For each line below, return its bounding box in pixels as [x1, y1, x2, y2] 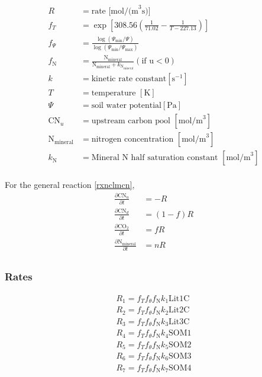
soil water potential [91, 101, 161, 110]
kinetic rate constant [91, 75, 167, 84]
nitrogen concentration [91, 135, 174, 144]
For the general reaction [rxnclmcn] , [5, 178, 135, 191]
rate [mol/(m [91, 7, 139, 15]
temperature [91, 89, 136, 98]
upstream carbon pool [91, 117, 170, 126]
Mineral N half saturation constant [91, 154, 218, 162]
